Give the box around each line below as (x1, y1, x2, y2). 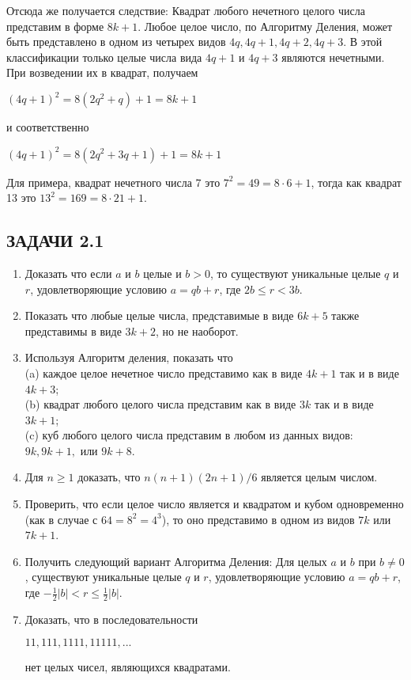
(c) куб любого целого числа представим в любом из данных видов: (25, 427, 353, 443)
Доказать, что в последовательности (25, 610, 198, 627)
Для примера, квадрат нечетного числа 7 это (6, 173, 221, 190)
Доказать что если (25, 264, 112, 281)
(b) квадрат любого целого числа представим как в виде (25, 396, 296, 412)
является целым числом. (261, 469, 378, 485)
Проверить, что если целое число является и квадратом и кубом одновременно (25, 496, 404, 512)
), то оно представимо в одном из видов (161, 511, 355, 527)
